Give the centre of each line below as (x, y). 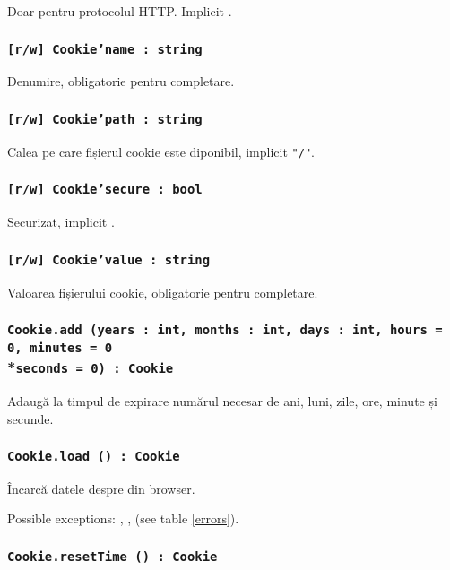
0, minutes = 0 (60, 347)
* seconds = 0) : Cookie (91, 367)
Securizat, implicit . (61, 222)
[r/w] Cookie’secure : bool (105, 190)
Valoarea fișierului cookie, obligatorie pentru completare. (163, 292)
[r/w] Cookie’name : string (105, 49)
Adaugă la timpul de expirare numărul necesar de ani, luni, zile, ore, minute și (222, 400)
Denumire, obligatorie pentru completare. (121, 81)
